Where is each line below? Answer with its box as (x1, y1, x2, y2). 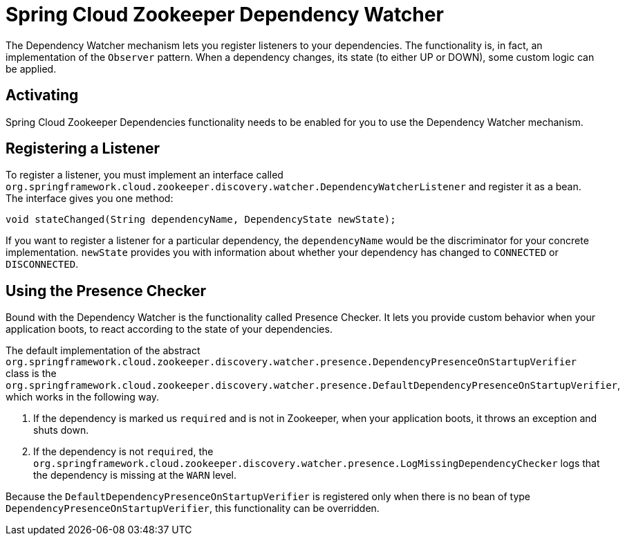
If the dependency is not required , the (33, 446, 214, 458)
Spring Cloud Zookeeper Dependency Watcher (6, 3, 444, 26)
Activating (6, 86, 79, 104)
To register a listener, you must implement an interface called (6, 169, 283, 181)
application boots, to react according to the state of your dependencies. (6, 323, 333, 336)
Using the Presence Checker (6, 282, 207, 300)
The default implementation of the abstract (6, 345, 200, 357)
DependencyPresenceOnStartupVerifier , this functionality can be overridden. (6, 502, 380, 515)
